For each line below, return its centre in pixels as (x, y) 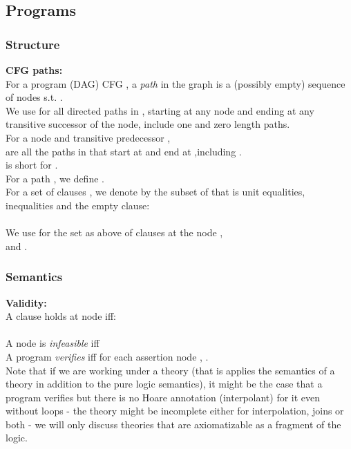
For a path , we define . (55, 178)
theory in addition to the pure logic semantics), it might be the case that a (164, 384)
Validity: (26, 302)
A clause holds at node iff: (61, 316)
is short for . (32, 165)
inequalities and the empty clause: (78, 205)
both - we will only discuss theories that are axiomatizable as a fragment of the (173, 424)
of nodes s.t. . (34, 97)
